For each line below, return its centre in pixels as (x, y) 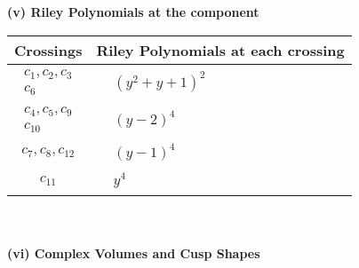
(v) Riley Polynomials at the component (133, 12)
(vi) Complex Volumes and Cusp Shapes (134, 252)
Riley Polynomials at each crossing (220, 50)
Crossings (48, 50)
